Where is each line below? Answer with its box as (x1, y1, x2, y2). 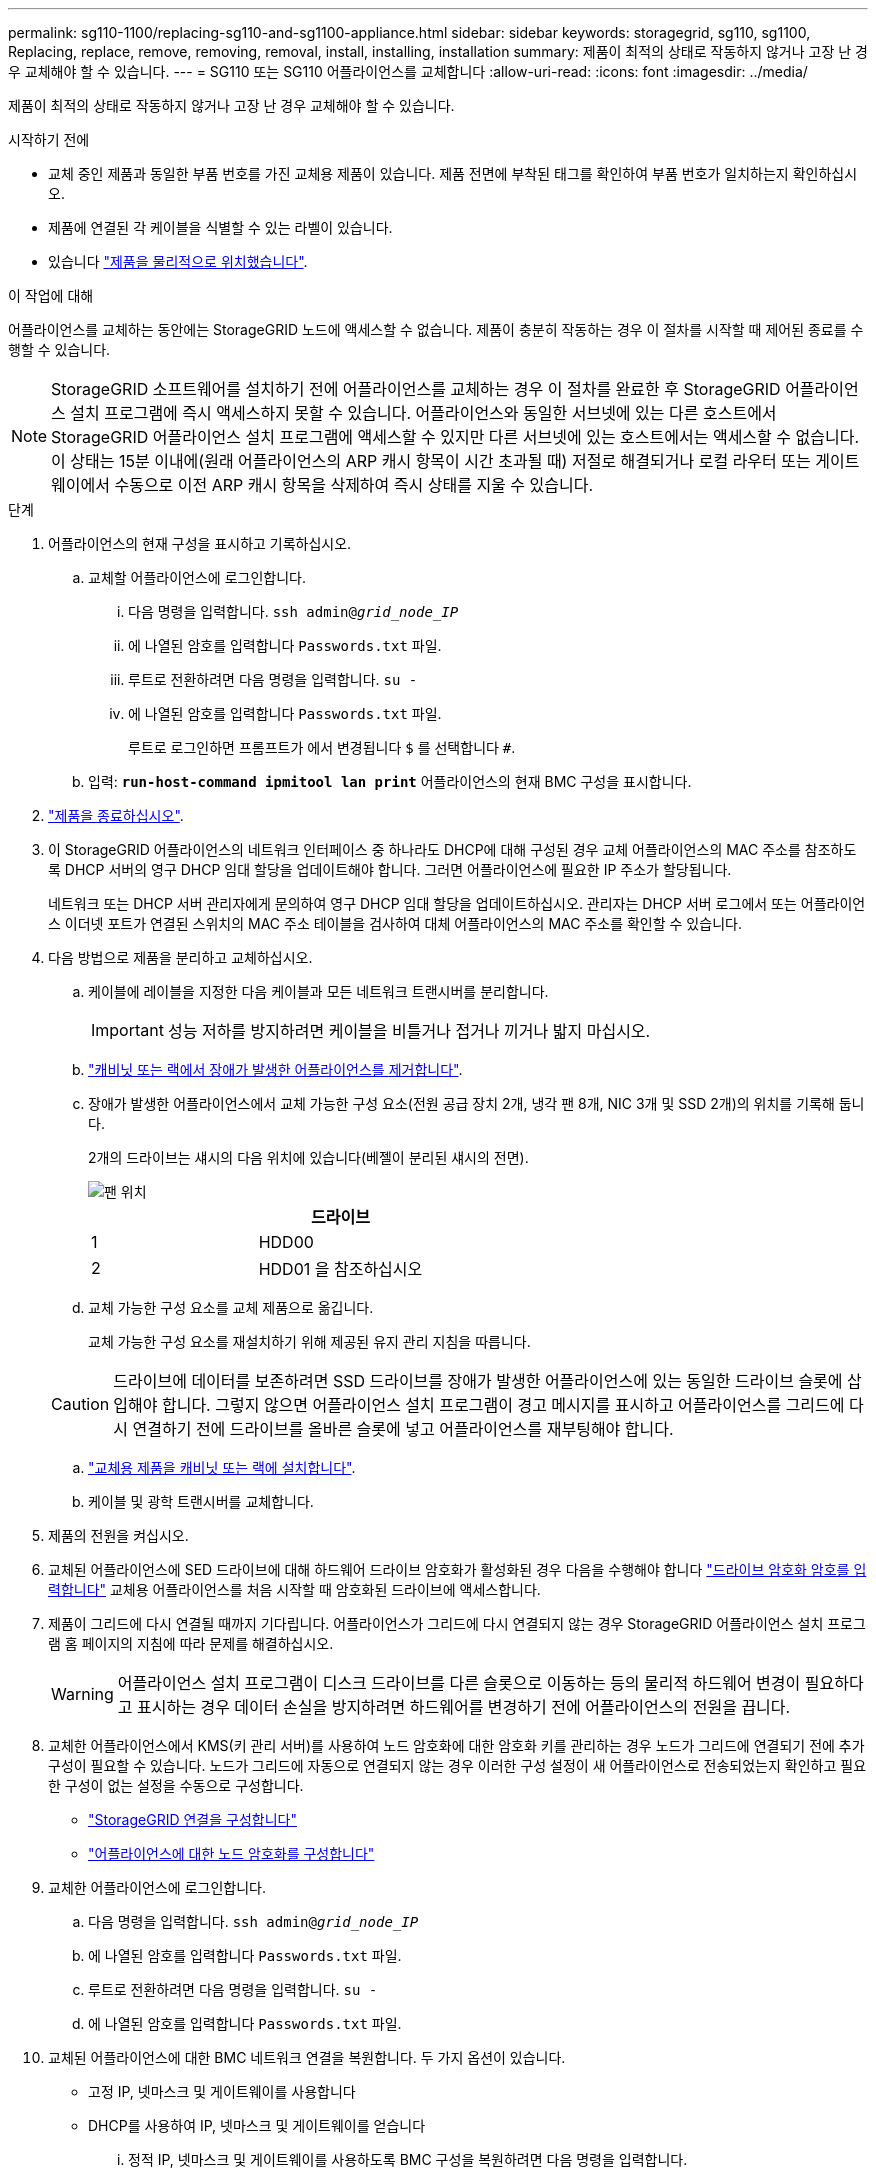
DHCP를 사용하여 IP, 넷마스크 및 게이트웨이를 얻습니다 (88, 2117, 426, 2134)
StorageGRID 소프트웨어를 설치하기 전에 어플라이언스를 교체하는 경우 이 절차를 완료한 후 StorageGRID (51, 379, 781, 399)
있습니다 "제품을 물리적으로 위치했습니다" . (48, 253, 308, 270)
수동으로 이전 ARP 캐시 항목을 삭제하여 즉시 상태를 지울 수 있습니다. (114, 475, 594, 495)
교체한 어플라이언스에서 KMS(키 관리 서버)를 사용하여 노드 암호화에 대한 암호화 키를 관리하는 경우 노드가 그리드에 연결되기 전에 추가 (48, 1737, 865, 1754)
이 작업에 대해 (8, 287, 94, 304)
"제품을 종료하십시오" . (48, 807, 184, 824)
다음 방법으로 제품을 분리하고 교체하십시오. (48, 949, 313, 966)
